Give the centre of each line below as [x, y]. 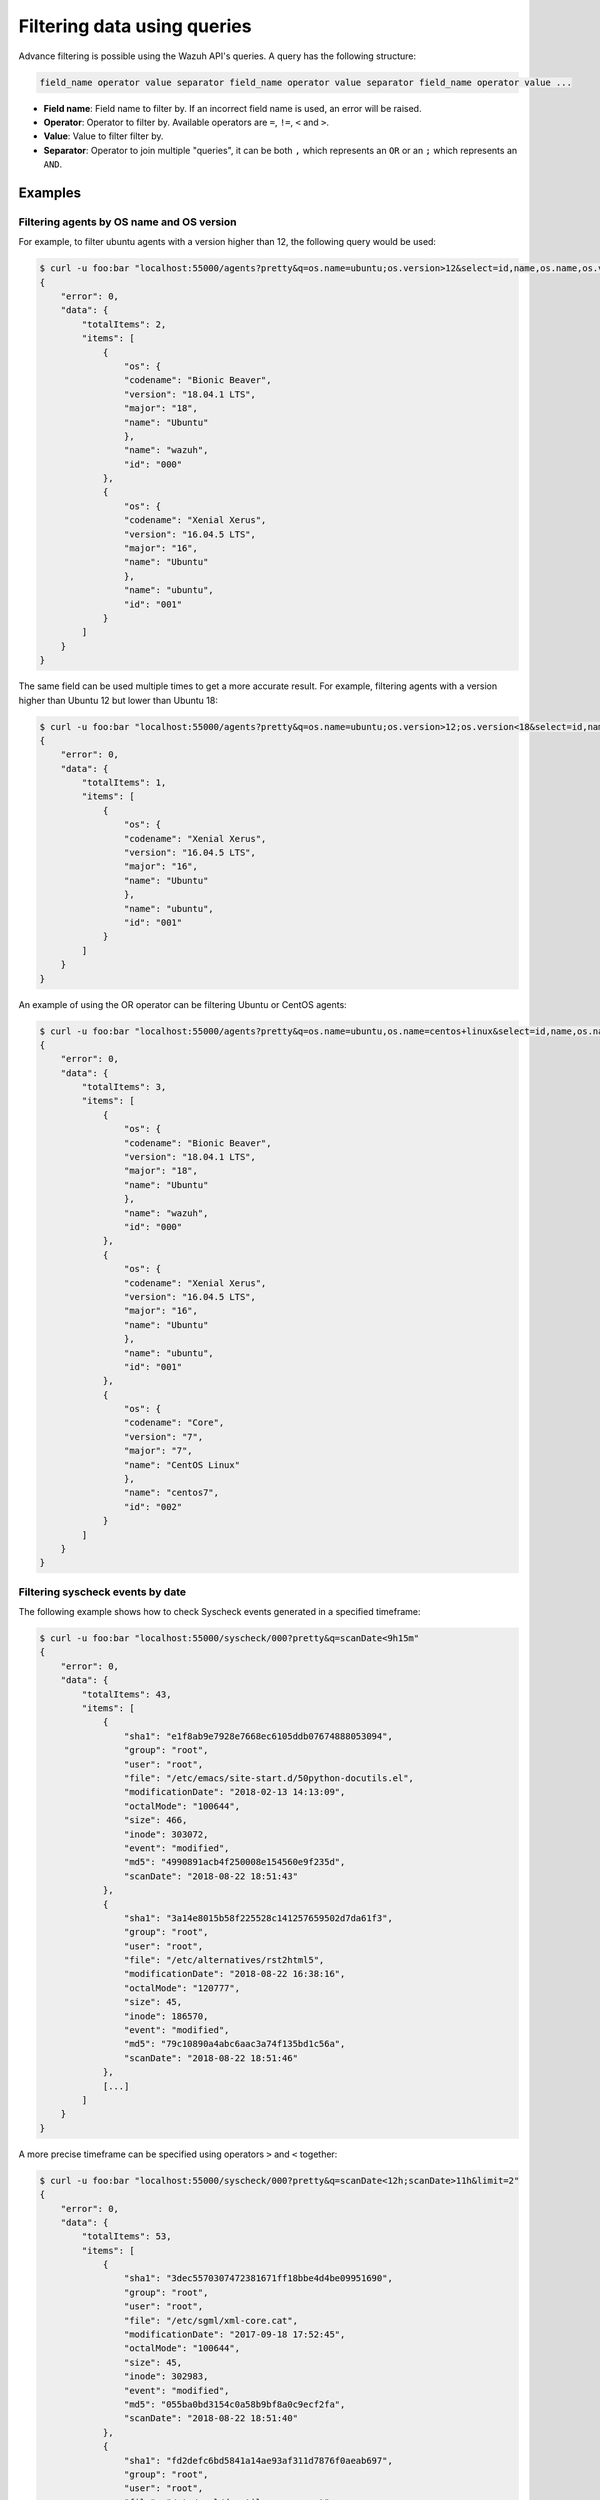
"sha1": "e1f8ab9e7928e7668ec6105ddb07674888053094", [258, 1736]
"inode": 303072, [166, 1834]
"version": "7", [163, 1436]
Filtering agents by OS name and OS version [127, 222]
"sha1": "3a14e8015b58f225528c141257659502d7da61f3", [258, 1918]
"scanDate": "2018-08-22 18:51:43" [211, 1876]
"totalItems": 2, [124, 324]
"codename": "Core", [174, 1423]
